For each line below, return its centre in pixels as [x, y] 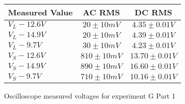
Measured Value [40, 12]
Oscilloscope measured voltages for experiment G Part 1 [90, 95]
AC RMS [101, 12]
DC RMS [154, 12]
